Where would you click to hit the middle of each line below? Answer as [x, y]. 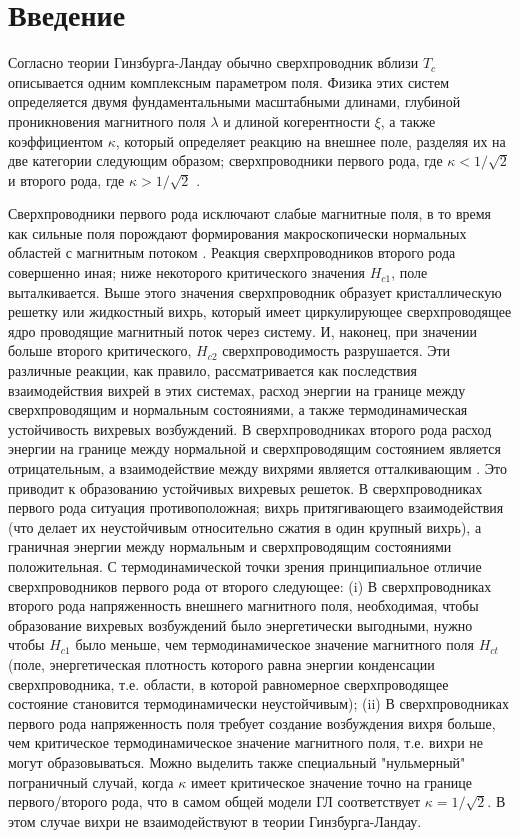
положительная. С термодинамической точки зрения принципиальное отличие [245, 565]
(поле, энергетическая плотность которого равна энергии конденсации [221, 663]
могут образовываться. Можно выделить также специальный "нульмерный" [237, 761]
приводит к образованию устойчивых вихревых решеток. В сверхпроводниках [245, 487]
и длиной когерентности [296, 120]
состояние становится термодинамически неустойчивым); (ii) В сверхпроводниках [258, 703]
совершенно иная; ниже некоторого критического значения [186, 272]
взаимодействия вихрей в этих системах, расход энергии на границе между [237, 389]
